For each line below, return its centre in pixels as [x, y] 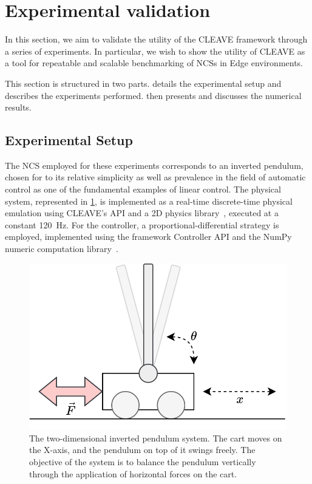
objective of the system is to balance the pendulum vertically [143, 462]
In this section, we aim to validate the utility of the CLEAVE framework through [156, 39]
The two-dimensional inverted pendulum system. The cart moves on [156, 438]
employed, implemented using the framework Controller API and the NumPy [148, 237]
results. [18, 107]
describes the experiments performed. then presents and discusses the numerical [153, 95]
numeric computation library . [62, 249]
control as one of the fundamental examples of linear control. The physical [143, 189]
